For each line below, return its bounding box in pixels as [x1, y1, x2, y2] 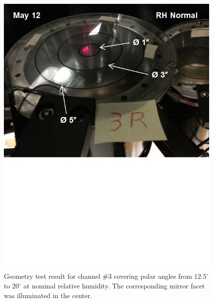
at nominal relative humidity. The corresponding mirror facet [23, 281, 205, 291]
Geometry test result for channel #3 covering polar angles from [4, 271, 192, 281]
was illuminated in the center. [4, 290, 92, 300]
